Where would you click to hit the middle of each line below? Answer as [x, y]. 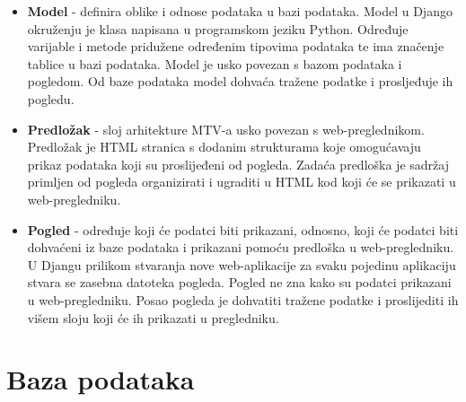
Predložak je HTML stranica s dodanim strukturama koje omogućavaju [224, 147]
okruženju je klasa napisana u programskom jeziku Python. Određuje [218, 28]
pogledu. [51, 98]
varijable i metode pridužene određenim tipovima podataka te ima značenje [236, 46]
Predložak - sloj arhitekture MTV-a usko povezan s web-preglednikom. [226, 129]
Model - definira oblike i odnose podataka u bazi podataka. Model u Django [240, 11]
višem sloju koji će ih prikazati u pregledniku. [153, 317]
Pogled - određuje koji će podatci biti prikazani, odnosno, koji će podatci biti [243, 229]
